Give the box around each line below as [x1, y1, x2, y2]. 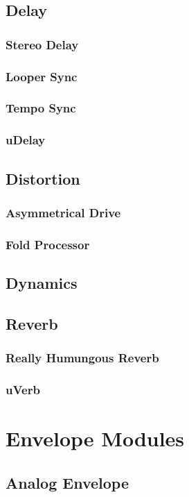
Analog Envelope [6, 471, 129, 493]
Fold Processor [6, 235, 90, 253]
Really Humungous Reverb [6, 349, 159, 367]
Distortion [6, 167, 80, 189]
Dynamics [6, 272, 78, 294]
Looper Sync [6, 67, 78, 85]
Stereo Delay [6, 35, 79, 53]
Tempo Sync [6, 99, 76, 117]
